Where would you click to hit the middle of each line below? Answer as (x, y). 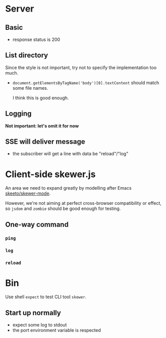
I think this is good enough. (40, 98)
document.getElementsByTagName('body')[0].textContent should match (86, 82)
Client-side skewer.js (51, 174)
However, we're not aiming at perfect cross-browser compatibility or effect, (84, 203)
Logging (18, 114)
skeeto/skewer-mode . (28, 193)
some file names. (30, 88)
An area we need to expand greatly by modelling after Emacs (68, 188)
